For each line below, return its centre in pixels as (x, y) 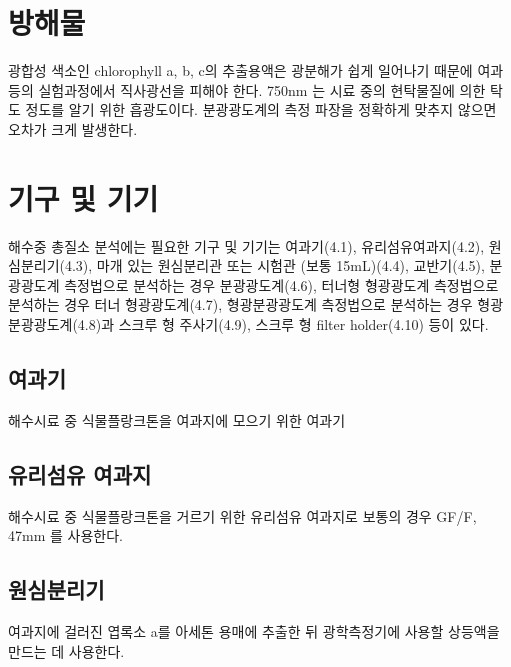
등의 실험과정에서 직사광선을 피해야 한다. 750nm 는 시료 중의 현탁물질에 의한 (247, 89)
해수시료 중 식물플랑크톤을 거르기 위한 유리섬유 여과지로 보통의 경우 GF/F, (242, 515)
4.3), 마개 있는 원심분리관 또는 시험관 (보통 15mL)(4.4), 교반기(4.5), (274, 265)
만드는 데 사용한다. (66, 650)
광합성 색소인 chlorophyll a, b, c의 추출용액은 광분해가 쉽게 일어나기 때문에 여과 (256, 70)
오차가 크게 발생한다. (73, 128)
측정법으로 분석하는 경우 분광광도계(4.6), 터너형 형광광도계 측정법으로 (281, 284)
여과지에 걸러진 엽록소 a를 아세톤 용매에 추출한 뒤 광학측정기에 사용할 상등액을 (254, 630)
